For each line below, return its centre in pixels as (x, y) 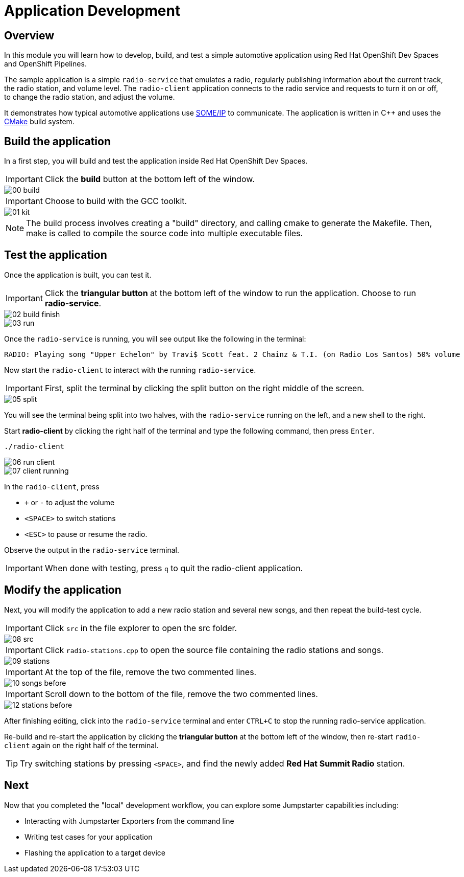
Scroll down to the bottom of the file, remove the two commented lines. (181, 694)
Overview (29, 35)
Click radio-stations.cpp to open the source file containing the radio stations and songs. (214, 650)
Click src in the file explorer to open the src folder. (141, 628)
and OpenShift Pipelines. (45, 64)
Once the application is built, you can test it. (78, 275)
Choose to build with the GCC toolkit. (116, 201)
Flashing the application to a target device (95, 852)
